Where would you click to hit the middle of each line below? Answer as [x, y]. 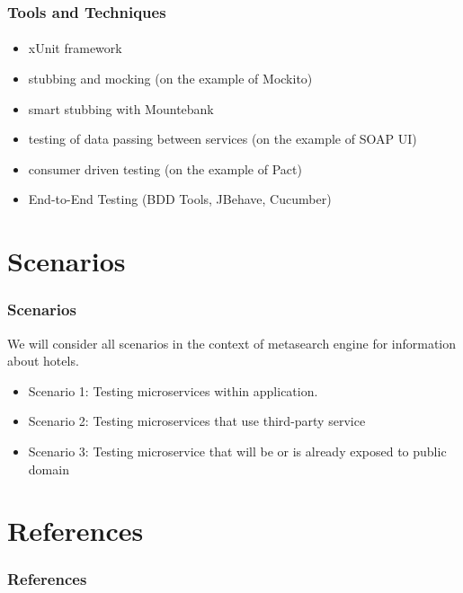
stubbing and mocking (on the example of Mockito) [170, 79]
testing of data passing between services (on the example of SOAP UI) [223, 139]
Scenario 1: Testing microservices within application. [173, 390]
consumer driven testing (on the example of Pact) [165, 168]
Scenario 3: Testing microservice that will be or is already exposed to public [237, 451]
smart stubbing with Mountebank [121, 108]
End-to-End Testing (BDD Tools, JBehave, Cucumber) [180, 199]
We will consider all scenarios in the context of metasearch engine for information [232, 343]
